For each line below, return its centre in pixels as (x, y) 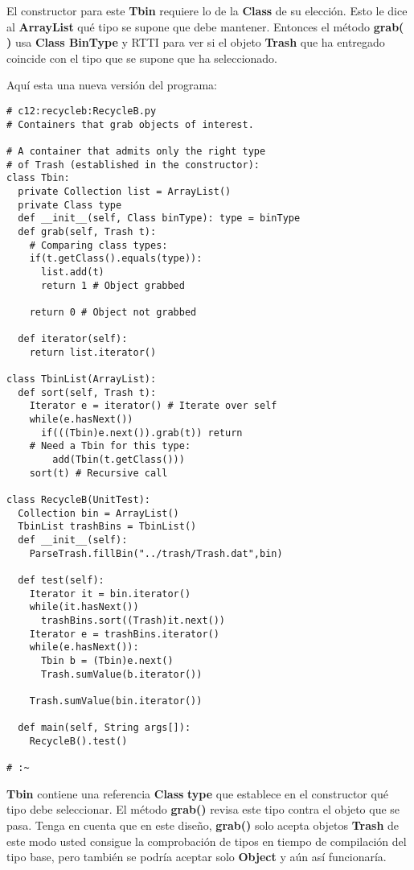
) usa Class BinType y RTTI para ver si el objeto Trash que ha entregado (196, 42)
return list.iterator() (93, 352)
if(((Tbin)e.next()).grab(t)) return (141, 433)
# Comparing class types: (98, 245)
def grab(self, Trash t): (87, 231)
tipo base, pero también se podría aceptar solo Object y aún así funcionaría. (197, 857)
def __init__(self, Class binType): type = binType (159, 219)
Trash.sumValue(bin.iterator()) (116, 701)
